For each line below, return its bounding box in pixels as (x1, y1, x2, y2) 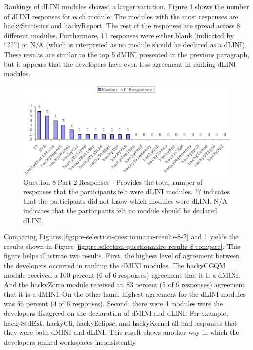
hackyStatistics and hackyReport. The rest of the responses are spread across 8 (4, 21, 240, 31)
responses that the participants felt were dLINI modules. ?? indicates (23, 186, 230, 196)
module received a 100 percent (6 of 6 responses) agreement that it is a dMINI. (4, 269, 240, 280)
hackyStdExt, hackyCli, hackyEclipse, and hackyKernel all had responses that (4, 317, 237, 328)
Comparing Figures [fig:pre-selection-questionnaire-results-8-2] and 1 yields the (4, 231, 239, 242)
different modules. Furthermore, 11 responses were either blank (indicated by (4, 30, 234, 40)
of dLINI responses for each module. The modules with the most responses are (4, 11, 238, 21)
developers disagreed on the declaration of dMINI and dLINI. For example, (4, 308, 228, 318)
